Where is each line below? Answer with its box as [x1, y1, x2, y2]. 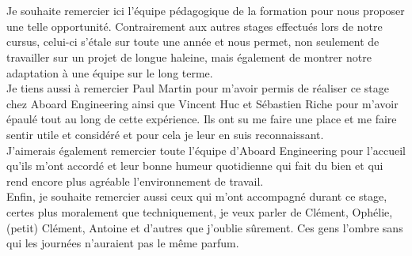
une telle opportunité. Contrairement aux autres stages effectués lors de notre [6, 17, 383, 34]
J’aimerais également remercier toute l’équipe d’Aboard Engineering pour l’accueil [6, 141, 406, 158]
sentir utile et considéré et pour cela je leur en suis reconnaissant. [6, 126, 324, 142]
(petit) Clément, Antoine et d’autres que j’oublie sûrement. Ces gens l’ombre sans [6, 219, 403, 235]
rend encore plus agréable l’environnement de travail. [6, 172, 264, 189]
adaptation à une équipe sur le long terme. [6, 64, 213, 81]
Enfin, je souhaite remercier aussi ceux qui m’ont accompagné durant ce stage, [6, 188, 387, 205]
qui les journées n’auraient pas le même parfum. [6, 235, 239, 251]
